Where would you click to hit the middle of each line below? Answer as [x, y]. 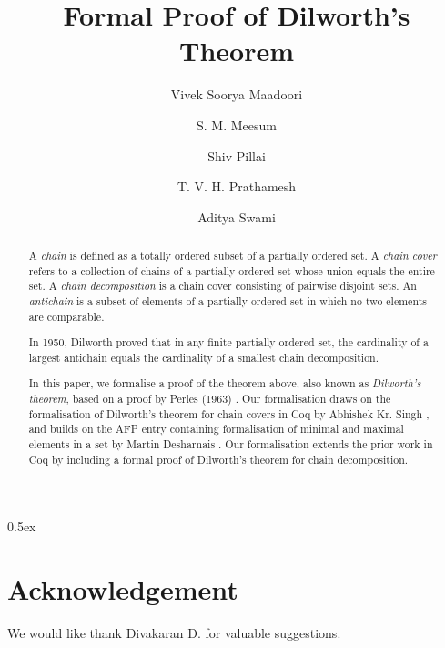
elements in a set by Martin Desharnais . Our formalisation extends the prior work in [231, 444]
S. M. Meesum [237, 124]
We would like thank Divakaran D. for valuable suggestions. [174, 633]
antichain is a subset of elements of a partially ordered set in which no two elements [228, 301]
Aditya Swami [237, 216]
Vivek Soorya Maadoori [237, 94]
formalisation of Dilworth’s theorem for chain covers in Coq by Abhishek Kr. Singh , [229, 413]
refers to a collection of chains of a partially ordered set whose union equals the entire [232, 270]
